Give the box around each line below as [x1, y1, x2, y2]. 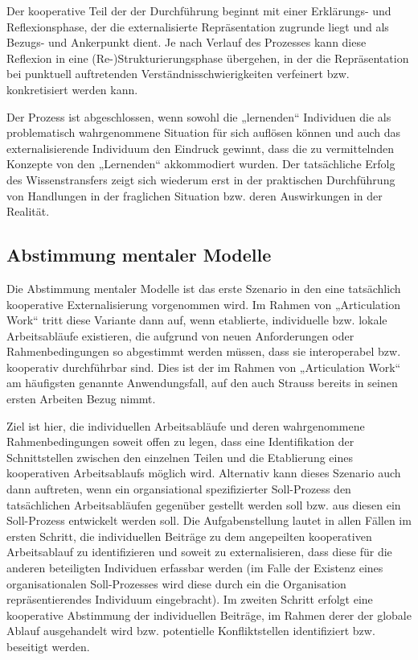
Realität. [6, 203, 50, 220]
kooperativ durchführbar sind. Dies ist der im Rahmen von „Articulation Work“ [6, 358, 401, 375]
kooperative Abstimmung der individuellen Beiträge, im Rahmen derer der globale [6, 606, 412, 623]
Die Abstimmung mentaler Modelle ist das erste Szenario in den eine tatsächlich [6, 279, 401, 296]
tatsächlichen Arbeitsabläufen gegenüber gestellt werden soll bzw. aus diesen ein [6, 496, 401, 513]
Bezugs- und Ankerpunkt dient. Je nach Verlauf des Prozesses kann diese [6, 34, 367, 51]
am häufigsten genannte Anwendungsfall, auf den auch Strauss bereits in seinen [6, 374, 398, 391]
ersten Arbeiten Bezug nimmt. [6, 390, 156, 407]
